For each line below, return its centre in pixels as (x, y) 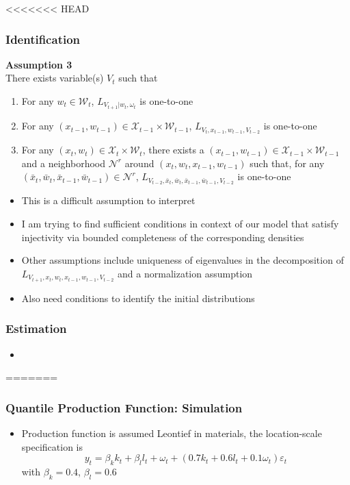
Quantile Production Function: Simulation (124, 407)
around (139, 163)
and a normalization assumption (185, 273)
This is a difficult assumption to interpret (108, 200)
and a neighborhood (63, 163)
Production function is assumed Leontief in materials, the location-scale (172, 433)
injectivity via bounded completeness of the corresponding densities (163, 237)
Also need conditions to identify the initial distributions (138, 298)
